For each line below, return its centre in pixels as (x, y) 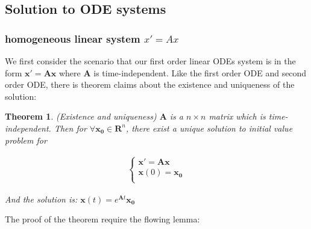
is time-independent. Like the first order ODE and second (200, 72)
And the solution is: (41, 199)
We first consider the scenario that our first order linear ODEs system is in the (150, 61)
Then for (70, 128)
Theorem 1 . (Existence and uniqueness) (81, 116)
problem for (26, 140)
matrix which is (237, 116)
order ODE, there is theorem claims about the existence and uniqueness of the (150, 84)
